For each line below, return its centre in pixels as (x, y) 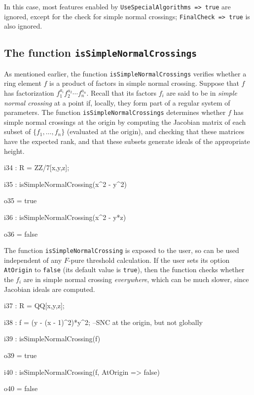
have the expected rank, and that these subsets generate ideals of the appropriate (127, 141)
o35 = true (20, 200)
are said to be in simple (202, 92)
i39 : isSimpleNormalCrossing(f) (52, 339)
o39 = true (20, 355)
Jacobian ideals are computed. (50, 289)
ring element (23, 83)
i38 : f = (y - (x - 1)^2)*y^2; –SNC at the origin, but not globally (103, 322)
